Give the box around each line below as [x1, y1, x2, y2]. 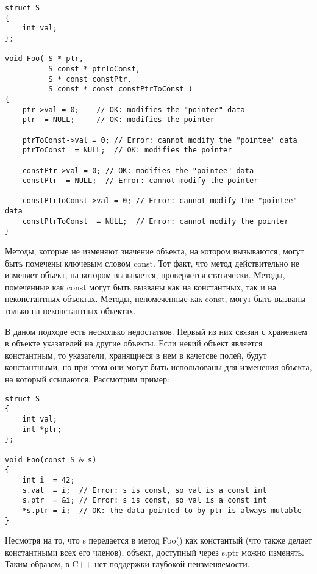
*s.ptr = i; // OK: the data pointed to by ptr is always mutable [22, 506, 302, 515]
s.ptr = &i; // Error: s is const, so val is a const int [22, 496, 267, 505]
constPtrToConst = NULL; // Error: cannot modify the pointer [22, 217, 289, 226]
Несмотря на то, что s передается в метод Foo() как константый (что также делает [5, 534, 312, 547]
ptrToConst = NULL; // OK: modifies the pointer [22, 146, 232, 155]
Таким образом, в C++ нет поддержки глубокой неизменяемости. [5, 558, 250, 570]
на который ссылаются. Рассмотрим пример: [5, 373, 169, 386]
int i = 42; [22, 475, 75, 484]
